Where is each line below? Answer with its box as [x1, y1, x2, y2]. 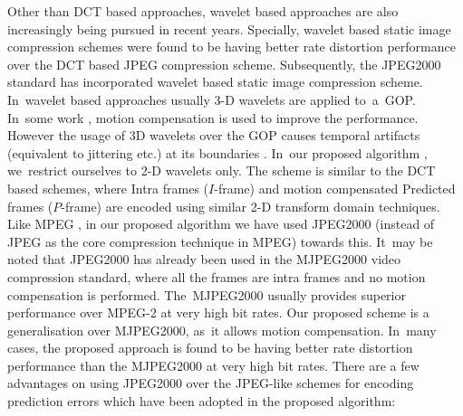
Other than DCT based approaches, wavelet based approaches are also [7, 2, 399, 20]
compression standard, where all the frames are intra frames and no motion [7, 267, 426, 286]
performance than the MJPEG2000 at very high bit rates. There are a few [7, 355, 420, 374]
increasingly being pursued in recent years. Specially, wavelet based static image [7, 19, 451, 38]
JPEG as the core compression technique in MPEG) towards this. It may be [7, 232, 433, 251]
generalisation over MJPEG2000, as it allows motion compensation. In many [7, 320, 437, 339]
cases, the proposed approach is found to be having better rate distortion [7, 338, 413, 357]
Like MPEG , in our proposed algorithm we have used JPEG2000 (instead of [7, 214, 435, 233]
